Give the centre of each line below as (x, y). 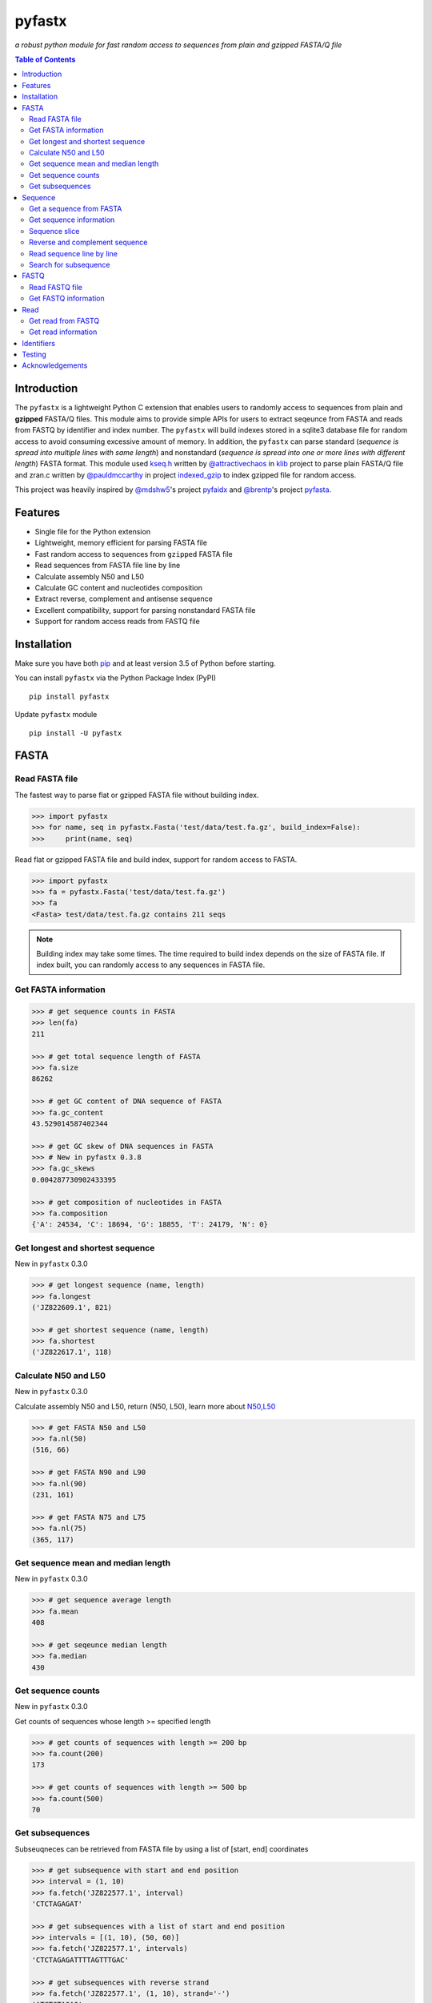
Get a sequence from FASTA (76, 209)
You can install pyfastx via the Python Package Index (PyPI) (115, 678)
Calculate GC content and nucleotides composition (119, 587)
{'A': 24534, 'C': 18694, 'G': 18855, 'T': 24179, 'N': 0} (150, 1225)
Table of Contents (45, 59)
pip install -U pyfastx (76, 733)
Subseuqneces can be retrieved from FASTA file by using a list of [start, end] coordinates (162, 1849)
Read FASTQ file (56, 287)
